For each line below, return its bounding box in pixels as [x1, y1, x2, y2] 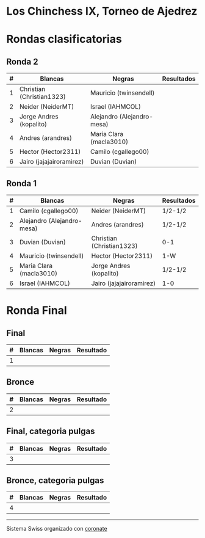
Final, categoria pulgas [6, 426, 95, 437]
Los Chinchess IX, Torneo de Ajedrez [6, 4, 198, 18]
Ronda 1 [6, 178, 37, 189]
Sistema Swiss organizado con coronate [6, 525, 108, 533]
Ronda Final [6, 304, 67, 318]
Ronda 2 [6, 56, 38, 67]
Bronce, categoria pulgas [6, 475, 104, 486]
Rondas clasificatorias [6, 32, 122, 46]
